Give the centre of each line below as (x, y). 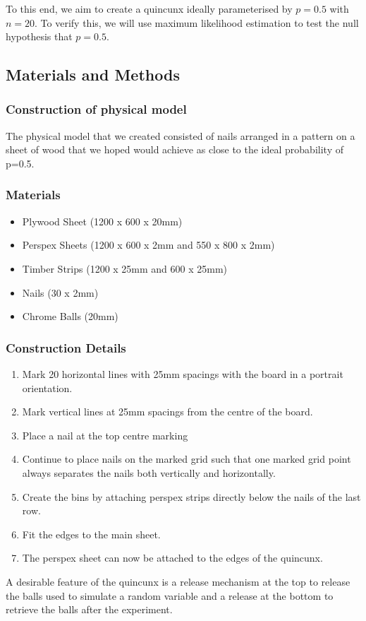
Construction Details (66, 347)
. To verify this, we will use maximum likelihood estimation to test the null (197, 22)
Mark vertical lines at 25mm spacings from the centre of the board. (167, 412)
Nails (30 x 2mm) (60, 292)
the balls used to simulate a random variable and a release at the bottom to (170, 595)
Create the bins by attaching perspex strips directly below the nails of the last (191, 496)
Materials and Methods (93, 75)
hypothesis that (39, 36)
